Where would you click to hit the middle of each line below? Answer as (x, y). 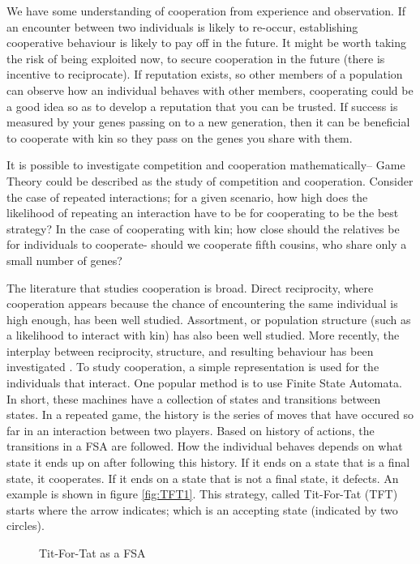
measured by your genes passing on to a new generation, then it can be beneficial (208, 122)
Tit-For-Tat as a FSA (92, 553)
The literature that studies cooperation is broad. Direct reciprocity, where (190, 287)
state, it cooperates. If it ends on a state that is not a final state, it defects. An (203, 478)
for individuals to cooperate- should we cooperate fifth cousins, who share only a (207, 244)
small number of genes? (64, 260)
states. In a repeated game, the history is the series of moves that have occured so (210, 414)
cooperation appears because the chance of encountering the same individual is (202, 303)
